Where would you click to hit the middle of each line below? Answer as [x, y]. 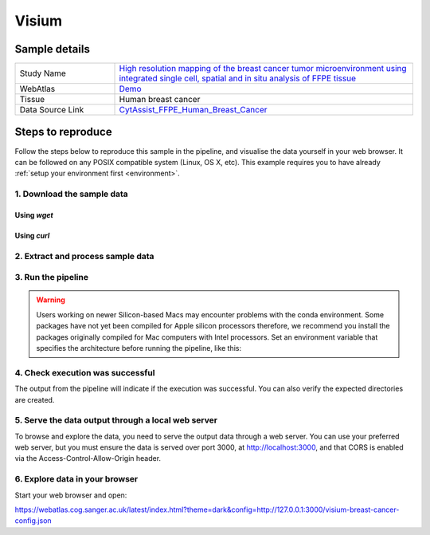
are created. [35, 399]
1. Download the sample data [72, 194]
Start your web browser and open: [71, 495]
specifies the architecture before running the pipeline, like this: [139, 348]
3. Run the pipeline [52, 277]
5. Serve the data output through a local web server [116, 420]
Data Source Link [52, 110]
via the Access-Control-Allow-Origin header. [88, 458]
